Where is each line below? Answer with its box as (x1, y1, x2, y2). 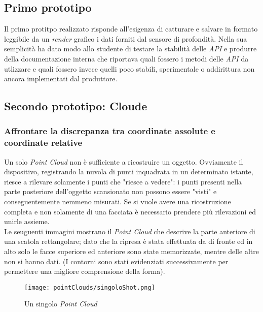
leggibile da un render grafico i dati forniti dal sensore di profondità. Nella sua (4, 33, 247, 44)
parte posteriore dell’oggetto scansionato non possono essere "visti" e (4, 186, 217, 197)
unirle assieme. (4, 216, 50, 227)
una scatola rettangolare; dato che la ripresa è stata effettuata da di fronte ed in (4, 236, 253, 246)
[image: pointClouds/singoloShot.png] (24, 284, 155, 291)
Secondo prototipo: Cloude (4, 98, 147, 114)
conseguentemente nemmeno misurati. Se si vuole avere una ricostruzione (4, 196, 231, 207)
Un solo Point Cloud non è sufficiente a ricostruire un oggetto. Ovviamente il (4, 156, 243, 167)
